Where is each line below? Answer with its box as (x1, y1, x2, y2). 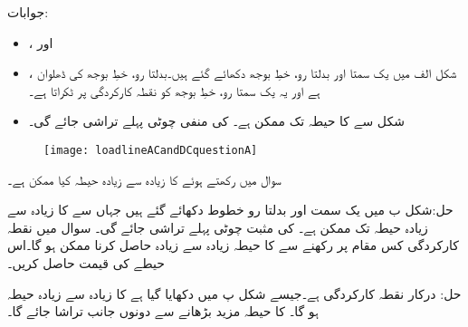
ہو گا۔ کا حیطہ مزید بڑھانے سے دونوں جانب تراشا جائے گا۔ (7, 302, 319, 321)
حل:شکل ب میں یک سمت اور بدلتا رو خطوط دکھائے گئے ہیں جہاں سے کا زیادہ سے (7, 200, 454, 219)
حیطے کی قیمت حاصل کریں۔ (7, 254, 165, 272)
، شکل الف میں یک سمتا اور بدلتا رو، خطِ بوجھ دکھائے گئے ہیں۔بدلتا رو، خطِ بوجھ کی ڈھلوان (28, 63, 457, 82)
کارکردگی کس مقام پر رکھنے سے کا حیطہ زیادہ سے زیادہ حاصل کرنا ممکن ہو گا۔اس (7, 236, 459, 255)
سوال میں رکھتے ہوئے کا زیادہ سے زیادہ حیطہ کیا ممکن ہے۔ (7, 169, 282, 188)
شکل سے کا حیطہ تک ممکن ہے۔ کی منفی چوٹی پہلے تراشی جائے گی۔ (28, 111, 405, 130)
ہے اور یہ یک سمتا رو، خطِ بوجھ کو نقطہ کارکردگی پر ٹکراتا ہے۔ (28, 81, 320, 100)
